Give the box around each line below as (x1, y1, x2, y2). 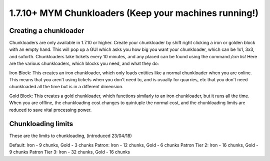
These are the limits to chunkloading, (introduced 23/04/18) (9, 133, 132, 139)
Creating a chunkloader (9, 26, 84, 35)
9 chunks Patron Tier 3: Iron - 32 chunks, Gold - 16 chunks (9, 149, 130, 155)
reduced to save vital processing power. (9, 107, 92, 113)
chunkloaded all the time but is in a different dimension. (9, 84, 123, 90)
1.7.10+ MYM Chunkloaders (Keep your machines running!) (9, 7, 259, 18)
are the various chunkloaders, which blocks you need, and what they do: (9, 60, 159, 67)
